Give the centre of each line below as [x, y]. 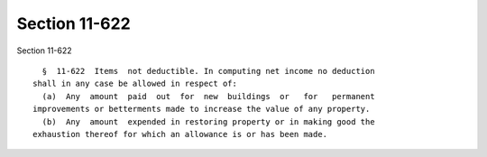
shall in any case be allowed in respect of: [135, 84]
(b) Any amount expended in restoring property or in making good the [208, 121]
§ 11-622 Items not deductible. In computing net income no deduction [208, 71]
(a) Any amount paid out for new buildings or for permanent [208, 96]
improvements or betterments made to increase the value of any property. [202, 109]
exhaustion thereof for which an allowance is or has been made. [180, 134]
